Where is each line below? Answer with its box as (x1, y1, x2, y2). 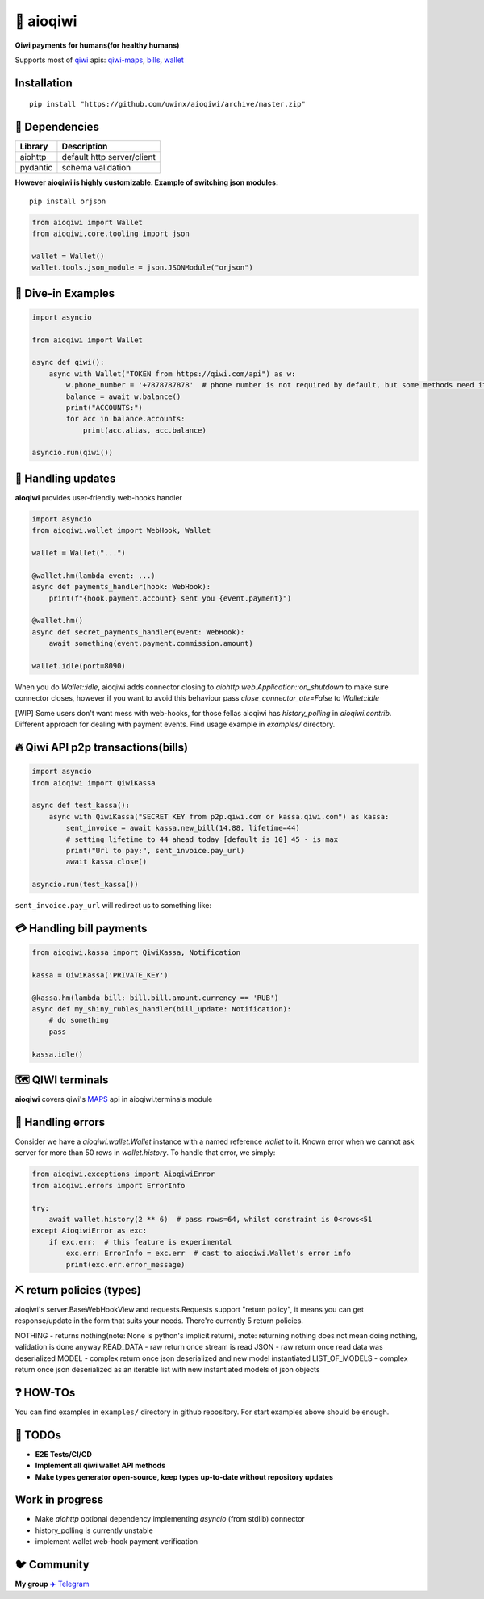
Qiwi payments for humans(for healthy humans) (15, 40, 180, 50)
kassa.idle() (31, 1049, 84, 1059)
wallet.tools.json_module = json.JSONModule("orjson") (31, 263, 253, 272)
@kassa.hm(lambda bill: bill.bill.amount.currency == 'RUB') (31, 993, 279, 1003)
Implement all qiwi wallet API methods (35, 1461, 165, 1471)
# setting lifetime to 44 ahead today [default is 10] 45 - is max (65, 835, 339, 843)
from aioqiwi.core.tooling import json (31, 229, 190, 238)
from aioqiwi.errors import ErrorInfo (31, 1181, 186, 1190)
